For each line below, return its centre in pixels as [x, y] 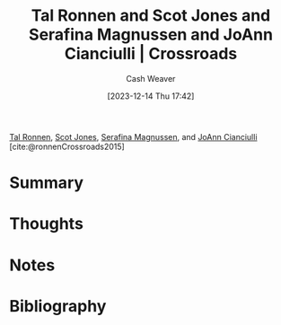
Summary [46, 183]
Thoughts [46, 224]
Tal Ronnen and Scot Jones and [151, 16]
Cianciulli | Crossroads [151, 54]
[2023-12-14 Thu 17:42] [151, 96]
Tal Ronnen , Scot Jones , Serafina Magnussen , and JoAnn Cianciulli [133, 136]
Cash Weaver [151, 78]
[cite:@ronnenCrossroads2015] [67, 146]
